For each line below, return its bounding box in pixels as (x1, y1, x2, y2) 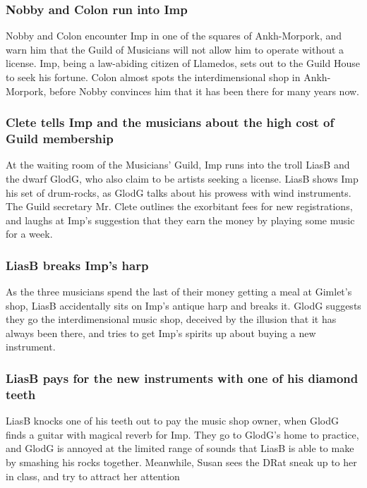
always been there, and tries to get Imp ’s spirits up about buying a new (6, 325, 316, 340)
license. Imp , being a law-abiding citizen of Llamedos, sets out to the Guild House (6, 56, 360, 71)
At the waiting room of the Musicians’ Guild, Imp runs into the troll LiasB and (6, 157, 350, 172)
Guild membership (6, 130, 114, 147)
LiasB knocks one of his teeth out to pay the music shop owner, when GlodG (6, 413, 339, 428)
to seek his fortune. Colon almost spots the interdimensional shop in (6, 70, 301, 84)
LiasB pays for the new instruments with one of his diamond (6, 370, 359, 386)
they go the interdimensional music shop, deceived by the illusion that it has (6, 312, 337, 327)
